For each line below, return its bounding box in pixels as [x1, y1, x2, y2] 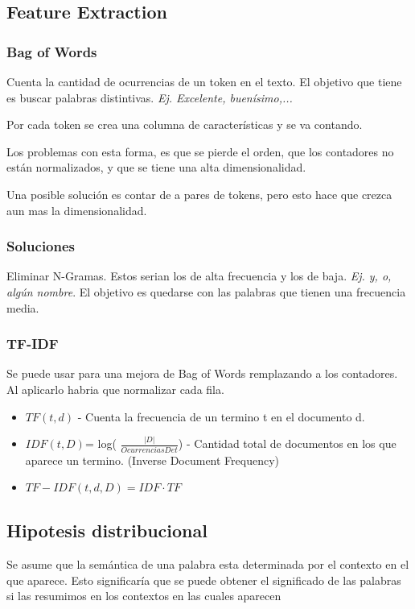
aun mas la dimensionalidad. [6, 201, 147, 218]
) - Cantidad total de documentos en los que [178, 435, 397, 452]
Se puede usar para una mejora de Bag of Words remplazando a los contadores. [6, 365, 398, 382]
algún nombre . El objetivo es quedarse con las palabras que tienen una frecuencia [6, 283, 406, 300]
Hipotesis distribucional [6, 518, 207, 543]
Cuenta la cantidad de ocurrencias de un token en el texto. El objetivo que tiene [6, 73, 402, 89]
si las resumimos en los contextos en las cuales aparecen [6, 587, 281, 604]
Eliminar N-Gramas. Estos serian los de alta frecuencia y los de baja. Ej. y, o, [6, 267, 392, 284]
